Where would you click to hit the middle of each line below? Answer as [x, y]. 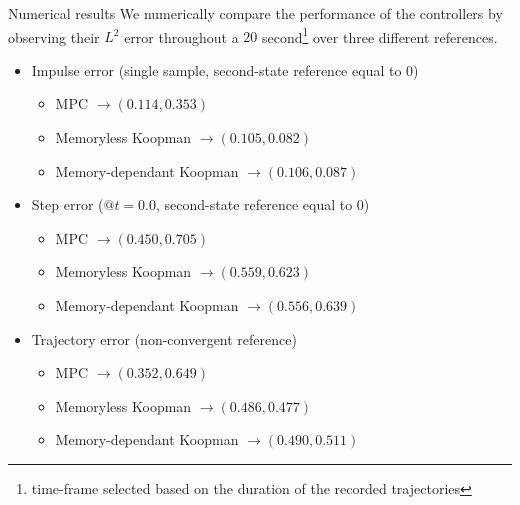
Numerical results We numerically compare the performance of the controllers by [255, 13]
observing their [54, 36]
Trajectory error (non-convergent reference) [164, 338]
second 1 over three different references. [379, 35]
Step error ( [67, 204]
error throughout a [181, 36]
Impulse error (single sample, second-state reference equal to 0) [225, 69]
